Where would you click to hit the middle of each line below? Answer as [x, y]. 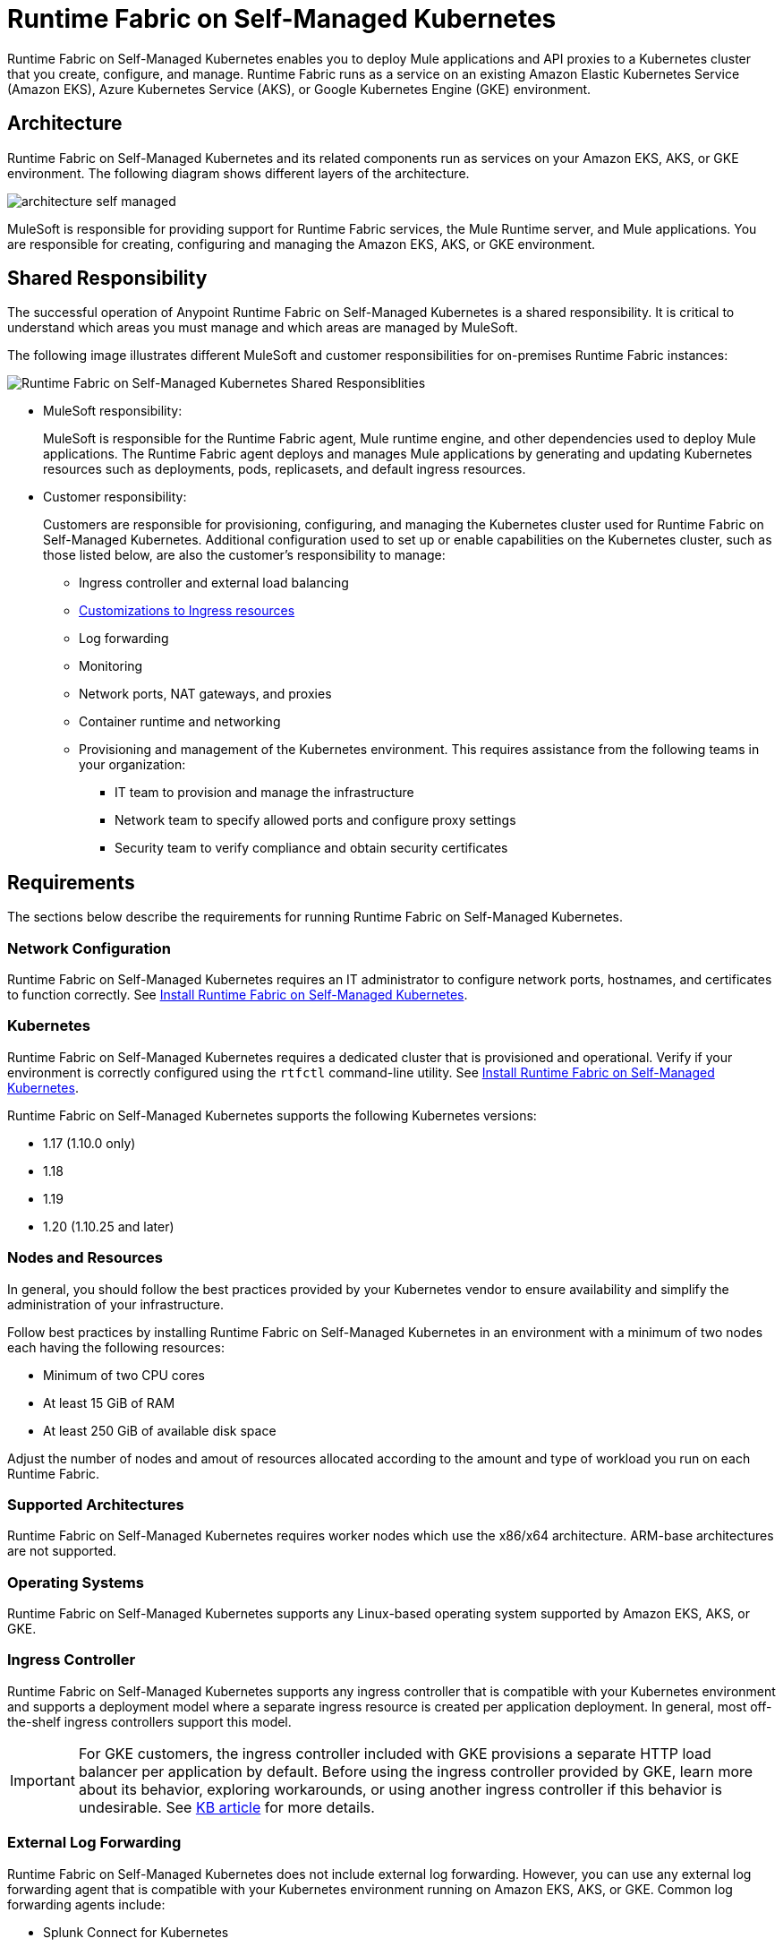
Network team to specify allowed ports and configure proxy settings [315, 820]
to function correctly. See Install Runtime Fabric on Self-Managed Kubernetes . [238, 995]
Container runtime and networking [180, 722]
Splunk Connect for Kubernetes [136, 1932]
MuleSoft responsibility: [113, 411]
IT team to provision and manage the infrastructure [264, 793]
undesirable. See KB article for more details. [226, 1807]
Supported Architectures [96, 1504]
